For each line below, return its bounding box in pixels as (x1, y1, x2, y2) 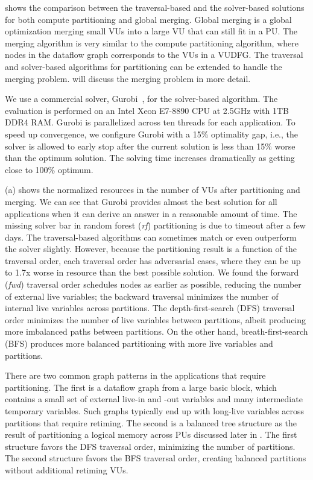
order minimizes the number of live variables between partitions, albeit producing (5, 313, 306, 326)
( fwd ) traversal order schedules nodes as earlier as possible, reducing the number (5, 278, 302, 291)
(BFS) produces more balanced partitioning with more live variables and (5, 337, 273, 350)
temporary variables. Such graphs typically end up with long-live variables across (5, 405, 305, 417)
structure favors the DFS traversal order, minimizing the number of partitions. (5, 440, 296, 452)
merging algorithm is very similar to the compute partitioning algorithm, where (5, 36, 299, 49)
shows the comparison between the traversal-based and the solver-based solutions (5, 1, 305, 13)
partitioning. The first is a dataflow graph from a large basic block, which (5, 381, 277, 393)
